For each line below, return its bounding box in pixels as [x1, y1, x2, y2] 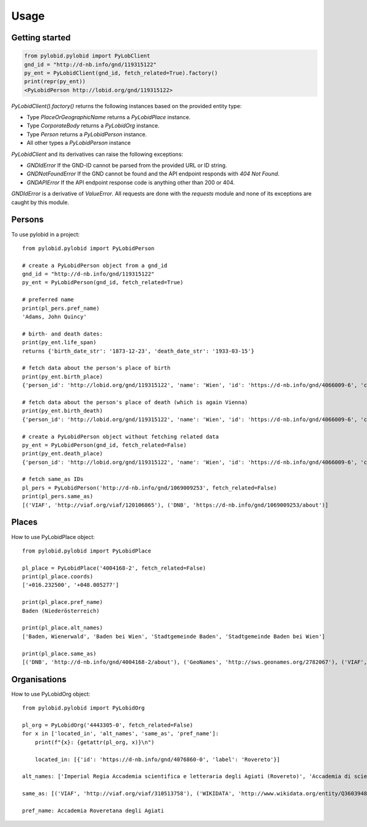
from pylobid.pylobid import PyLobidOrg [22, 705, 145, 711]
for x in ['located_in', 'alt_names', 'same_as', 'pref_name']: [22, 730, 220, 737]
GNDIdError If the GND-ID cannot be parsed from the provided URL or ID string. [26, 162, 228, 169]
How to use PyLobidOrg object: [11, 690, 91, 697]
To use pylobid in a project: [11, 230, 80, 238]
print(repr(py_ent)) [24, 78, 86, 85]
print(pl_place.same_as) [22, 650, 97, 657]
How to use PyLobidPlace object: [11, 533, 95, 540]
